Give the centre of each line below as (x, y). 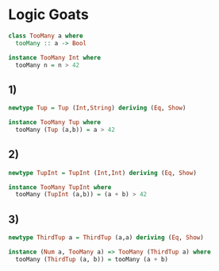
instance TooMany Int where (55, 57)
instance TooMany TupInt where (60, 187)
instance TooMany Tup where (55, 122)
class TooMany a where (46, 36)
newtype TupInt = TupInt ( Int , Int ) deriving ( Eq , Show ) (102, 172)
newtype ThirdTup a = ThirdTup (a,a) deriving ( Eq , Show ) (106, 238)
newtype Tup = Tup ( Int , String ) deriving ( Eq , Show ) (97, 108)
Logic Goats (48, 15)
